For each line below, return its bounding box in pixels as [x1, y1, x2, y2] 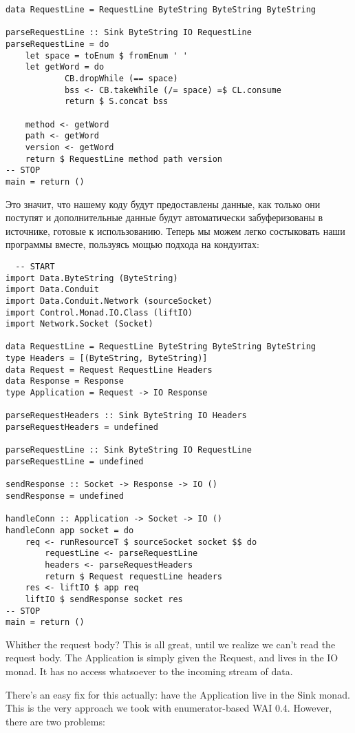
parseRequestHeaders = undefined [6, 422, 158, 433]
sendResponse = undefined [6, 491, 124, 501]
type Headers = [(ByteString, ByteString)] [6, 353, 208, 364]
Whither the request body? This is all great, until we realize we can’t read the [6, 637, 336, 651]
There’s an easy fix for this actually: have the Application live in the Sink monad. [6, 687, 350, 701]
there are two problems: [6, 714, 105, 728]
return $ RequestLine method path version [25, 154, 222, 164]
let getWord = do [25, 62, 105, 72]
